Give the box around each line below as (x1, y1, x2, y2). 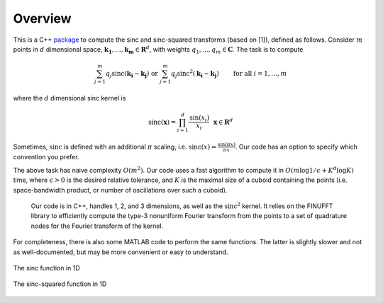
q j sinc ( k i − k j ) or (105, 69, 159, 79)
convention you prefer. (13, 153, 79, 161)
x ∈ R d (213, 117, 233, 126)
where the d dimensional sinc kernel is (13, 93, 126, 102)
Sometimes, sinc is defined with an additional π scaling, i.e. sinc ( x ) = (13, 142, 217, 151)
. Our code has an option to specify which (235, 142, 358, 151)
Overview (13, 11, 72, 26)
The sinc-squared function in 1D (13, 280, 107, 288)
